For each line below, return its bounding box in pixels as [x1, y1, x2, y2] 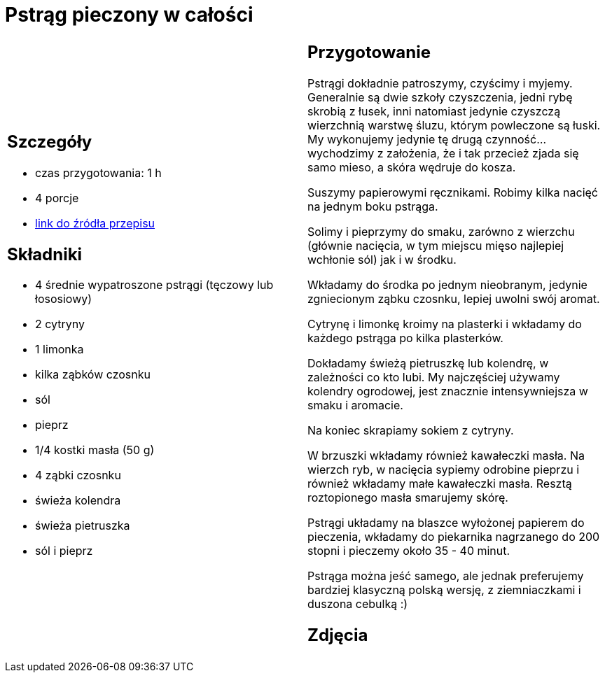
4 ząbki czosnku [35, 468, 121, 483]
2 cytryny [35, 317, 85, 332]
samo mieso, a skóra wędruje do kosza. [307, 160, 516, 174]
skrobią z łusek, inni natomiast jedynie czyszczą [307, 104, 561, 118]
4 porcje [35, 190, 79, 205]
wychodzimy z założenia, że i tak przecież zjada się [307, 146, 579, 160]
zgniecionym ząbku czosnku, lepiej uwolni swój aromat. [307, 291, 600, 306]
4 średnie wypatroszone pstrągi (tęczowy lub [35, 278, 274, 292]
